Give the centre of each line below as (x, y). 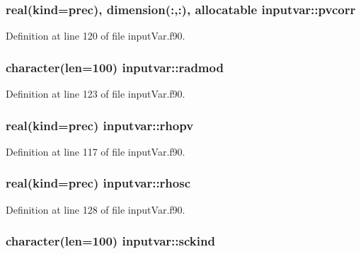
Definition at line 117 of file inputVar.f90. (96, 151)
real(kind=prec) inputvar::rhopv (100, 125)
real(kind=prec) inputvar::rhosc (98, 183)
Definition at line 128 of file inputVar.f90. (96, 209)
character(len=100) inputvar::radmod (115, 67)
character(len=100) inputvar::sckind (110, 241)
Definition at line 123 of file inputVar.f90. (96, 94)
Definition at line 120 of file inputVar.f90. (96, 36)
